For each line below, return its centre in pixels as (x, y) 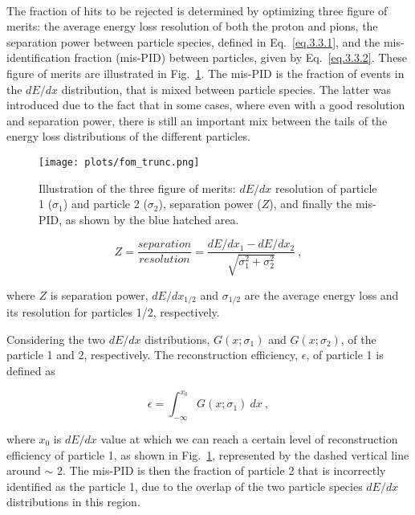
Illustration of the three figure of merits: (137, 188)
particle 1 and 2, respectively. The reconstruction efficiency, (153, 355)
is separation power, (99, 294)
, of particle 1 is (345, 355)
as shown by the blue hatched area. (152, 219)
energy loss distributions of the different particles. (128, 136)
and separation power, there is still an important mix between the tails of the (197, 120)
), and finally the (311, 204)
